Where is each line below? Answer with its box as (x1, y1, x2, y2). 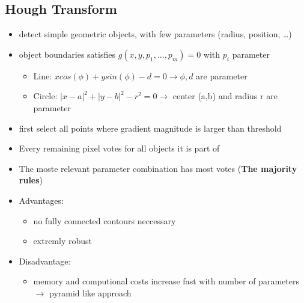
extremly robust (33, 234, 92, 247)
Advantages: (19, 194, 64, 206)
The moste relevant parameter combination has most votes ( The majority (19, 162, 297, 174)
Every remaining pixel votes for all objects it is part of (19, 142, 220, 155)
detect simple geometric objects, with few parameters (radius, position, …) (19, 28, 292, 40)
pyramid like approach (49, 286, 132, 299)
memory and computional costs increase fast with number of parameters (33, 275, 299, 287)
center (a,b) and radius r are (172, 90, 278, 102)
